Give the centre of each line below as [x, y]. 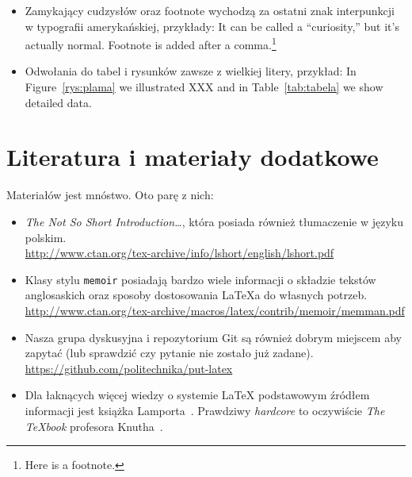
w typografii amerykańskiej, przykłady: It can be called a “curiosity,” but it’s [212, 26]
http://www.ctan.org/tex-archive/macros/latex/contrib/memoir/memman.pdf [215, 310]
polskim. [46, 237]
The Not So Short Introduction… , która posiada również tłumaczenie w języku [214, 221]
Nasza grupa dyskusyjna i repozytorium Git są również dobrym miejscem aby [213, 337]
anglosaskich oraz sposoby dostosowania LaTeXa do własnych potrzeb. [196, 295]
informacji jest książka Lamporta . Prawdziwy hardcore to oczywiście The [205, 410]
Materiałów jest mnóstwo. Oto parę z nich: [110, 195]
